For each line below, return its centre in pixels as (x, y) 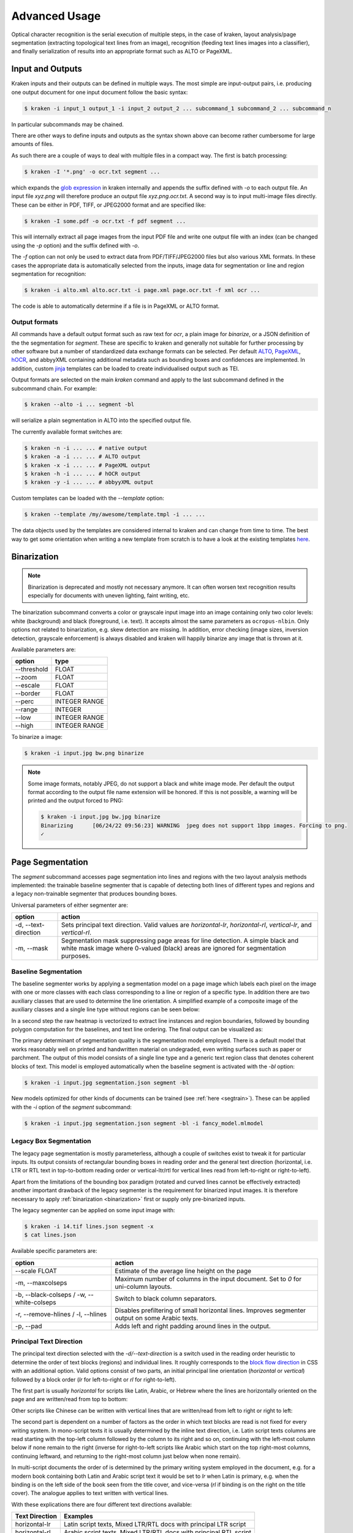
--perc (25, 702)
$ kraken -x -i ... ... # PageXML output (87, 465)
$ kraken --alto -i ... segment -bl (79, 404)
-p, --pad (28, 1326)
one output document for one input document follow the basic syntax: (100, 92)
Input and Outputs (47, 69)
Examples (78, 1516)
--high (24, 725)
